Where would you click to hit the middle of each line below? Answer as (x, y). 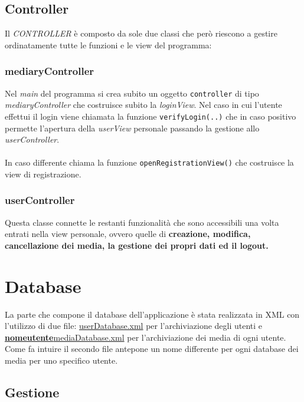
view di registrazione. (43, 174)
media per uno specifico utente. (61, 360)
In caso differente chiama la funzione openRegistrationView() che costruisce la (149, 162)
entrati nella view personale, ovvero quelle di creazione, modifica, (128, 234)
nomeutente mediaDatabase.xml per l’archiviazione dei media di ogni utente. (146, 337)
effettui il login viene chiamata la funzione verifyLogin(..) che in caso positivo (151, 116)
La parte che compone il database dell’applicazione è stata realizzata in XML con (152, 314)
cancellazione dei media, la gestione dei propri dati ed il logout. (137, 245)
